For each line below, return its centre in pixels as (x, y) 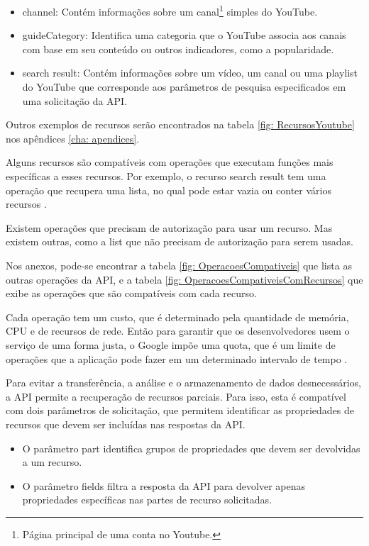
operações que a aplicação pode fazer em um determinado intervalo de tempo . (177, 358)
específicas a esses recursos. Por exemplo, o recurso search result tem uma (166, 176)
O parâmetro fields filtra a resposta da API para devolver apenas (164, 485)
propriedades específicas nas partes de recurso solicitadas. (147, 500)
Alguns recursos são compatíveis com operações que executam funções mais (170, 162)
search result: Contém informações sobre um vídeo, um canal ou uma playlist (190, 73)
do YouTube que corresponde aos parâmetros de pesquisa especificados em (184, 87)
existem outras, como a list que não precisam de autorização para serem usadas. (180, 241)
